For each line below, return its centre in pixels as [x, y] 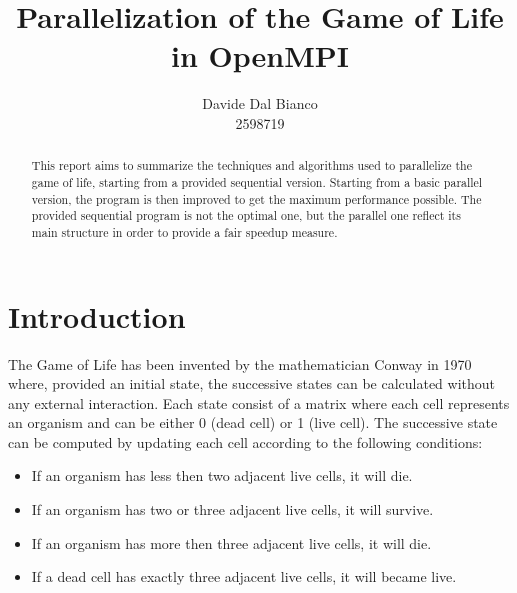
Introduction [97, 315]
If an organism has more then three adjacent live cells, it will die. [231, 542]
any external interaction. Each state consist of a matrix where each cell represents [259, 402]
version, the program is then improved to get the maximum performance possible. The [256, 198]
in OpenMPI [260, 55]
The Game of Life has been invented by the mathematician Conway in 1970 [240, 363]
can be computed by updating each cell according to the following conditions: [245, 441]
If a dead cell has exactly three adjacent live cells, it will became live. [244, 576]
